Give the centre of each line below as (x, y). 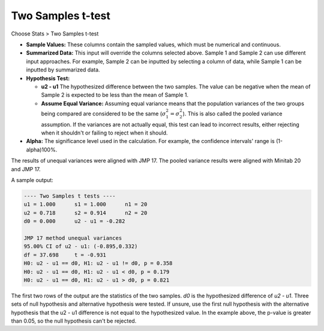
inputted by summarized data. (63, 70)
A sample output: (32, 180)
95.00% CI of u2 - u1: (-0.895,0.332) (81, 247)
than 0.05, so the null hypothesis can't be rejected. (74, 321)
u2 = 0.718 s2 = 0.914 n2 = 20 (85, 213)
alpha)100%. (42, 150)
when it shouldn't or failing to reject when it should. (104, 133)
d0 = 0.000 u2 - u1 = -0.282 (74, 221)
